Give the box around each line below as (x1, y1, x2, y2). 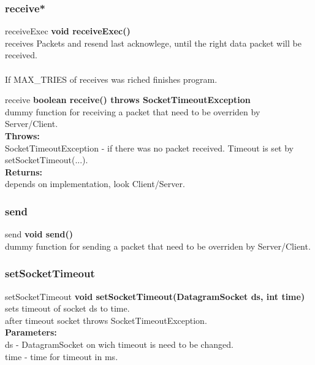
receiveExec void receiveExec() (5, 25, 131, 37)
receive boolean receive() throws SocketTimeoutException (5, 93, 251, 106)
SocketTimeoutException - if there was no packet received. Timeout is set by (5, 141, 294, 154)
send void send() (5, 228, 74, 240)
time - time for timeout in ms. (5, 350, 118, 363)
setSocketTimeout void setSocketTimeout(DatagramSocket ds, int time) (5, 290, 305, 302)
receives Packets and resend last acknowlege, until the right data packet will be (5, 36, 302, 49)
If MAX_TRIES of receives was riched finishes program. (5, 72, 218, 85)
